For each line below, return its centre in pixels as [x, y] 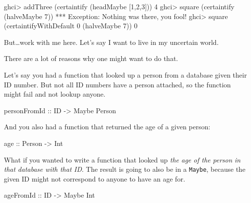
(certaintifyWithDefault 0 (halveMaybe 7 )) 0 [71, 26]
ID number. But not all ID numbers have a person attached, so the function [117, 84]
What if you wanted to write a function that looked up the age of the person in [122, 159]
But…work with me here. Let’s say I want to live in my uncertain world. [111, 42]
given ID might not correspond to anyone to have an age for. [95, 178]
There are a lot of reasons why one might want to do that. [91, 58]
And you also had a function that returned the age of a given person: [107, 127]
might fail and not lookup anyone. [55, 94]
